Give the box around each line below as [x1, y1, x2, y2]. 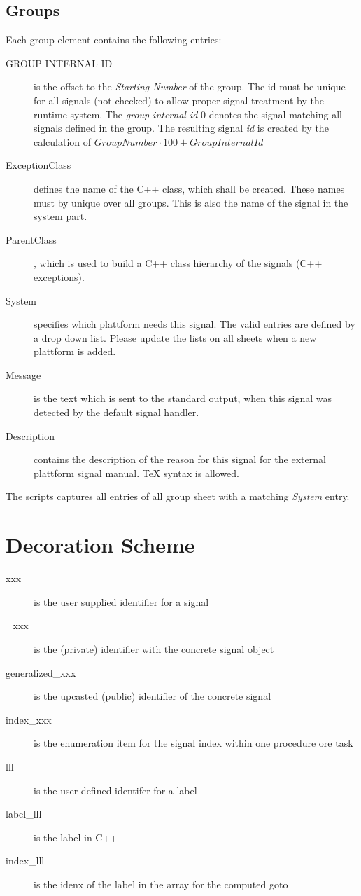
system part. [34, 209, 87, 223]
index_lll [6, 853, 45, 868]
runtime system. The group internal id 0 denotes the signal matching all [34, 106, 342, 121]
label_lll [6, 806, 42, 821]
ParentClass [6, 232, 57, 247]
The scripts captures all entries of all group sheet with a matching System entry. [6, 489, 350, 504]
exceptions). [34, 269, 85, 284]
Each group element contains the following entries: [6, 32, 222, 47]
